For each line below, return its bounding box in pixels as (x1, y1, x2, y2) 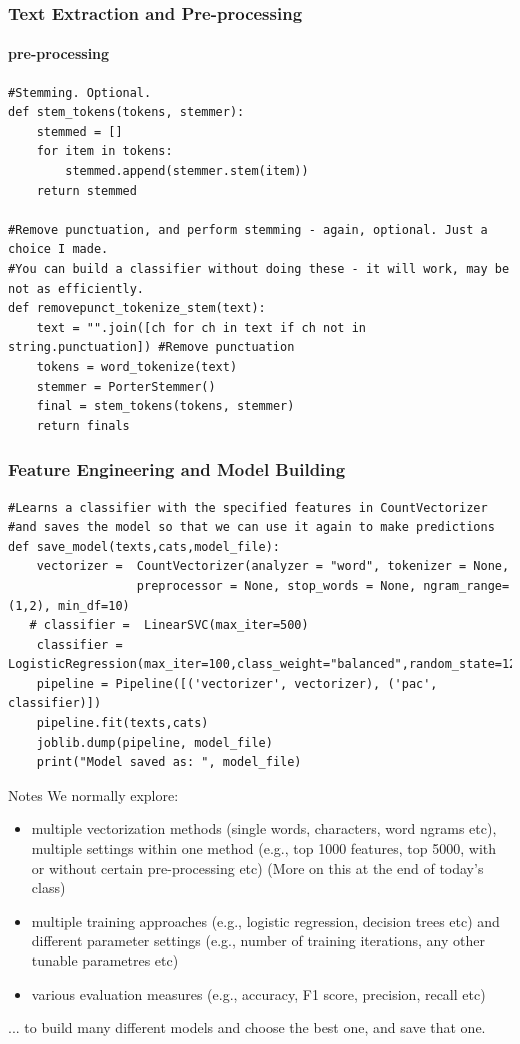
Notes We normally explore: (8, 784, 179, 805)
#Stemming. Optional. (8, 85, 152, 100)
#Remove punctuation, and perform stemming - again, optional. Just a (8, 222, 488, 237)
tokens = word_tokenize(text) (36, 359, 238, 374)
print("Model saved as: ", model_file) (36, 755, 302, 770)
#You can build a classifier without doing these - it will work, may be (8, 261, 510, 276)
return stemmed (36, 183, 137, 198)
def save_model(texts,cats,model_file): (8, 539, 281, 554)
